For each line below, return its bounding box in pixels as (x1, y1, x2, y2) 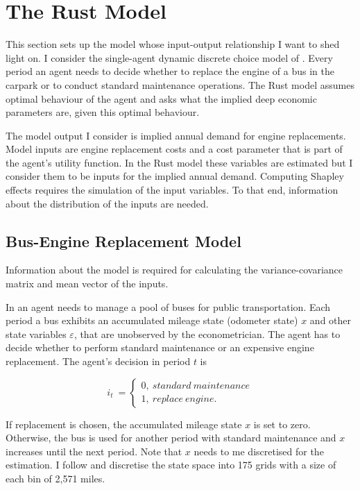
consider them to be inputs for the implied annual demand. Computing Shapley (6, 169, 344, 183)
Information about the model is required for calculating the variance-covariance (6, 262, 343, 277)
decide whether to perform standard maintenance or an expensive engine (6, 340, 314, 355)
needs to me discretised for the (194, 443, 324, 458)
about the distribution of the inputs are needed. (6, 196, 209, 210)
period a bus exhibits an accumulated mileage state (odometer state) (6, 313, 298, 328)
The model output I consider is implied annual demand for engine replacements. (6, 128, 346, 142)
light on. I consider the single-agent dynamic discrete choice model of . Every (6, 50, 333, 65)
